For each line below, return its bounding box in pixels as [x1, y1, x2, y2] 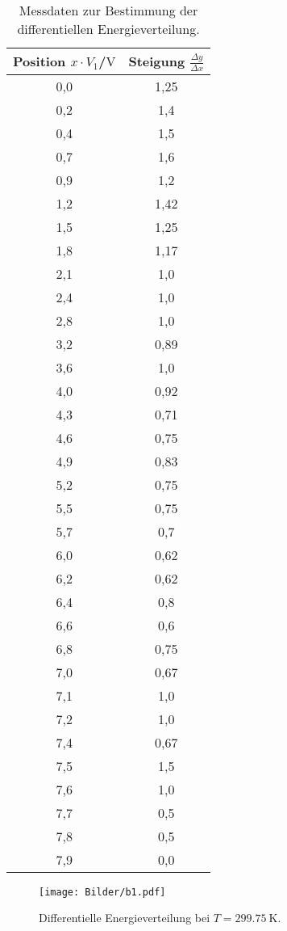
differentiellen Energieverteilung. [17, 19, 200, 38]
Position [13, 52, 66, 71]
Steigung [128, 52, 185, 70]
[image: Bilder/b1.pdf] [39, 886, 166, 898]
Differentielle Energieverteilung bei [39, 909, 210, 926]
